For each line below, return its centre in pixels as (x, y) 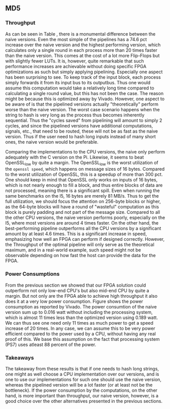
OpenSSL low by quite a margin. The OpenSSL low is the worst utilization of (82, 163)
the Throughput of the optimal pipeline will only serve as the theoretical (80, 245)
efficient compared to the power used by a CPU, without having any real (81, 334)
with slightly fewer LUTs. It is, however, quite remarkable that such (75, 61)
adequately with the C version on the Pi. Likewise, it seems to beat (75, 157)
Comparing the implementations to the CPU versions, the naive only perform (85, 151)
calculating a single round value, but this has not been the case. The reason (84, 93)
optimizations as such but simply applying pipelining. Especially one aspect (84, 72)
